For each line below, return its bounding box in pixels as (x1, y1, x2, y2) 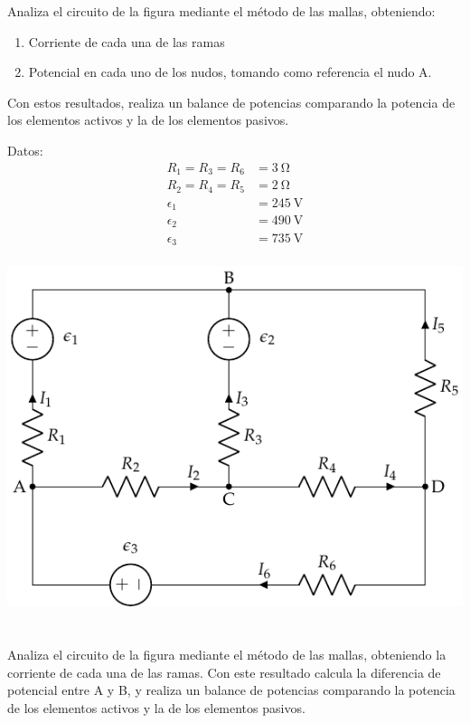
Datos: (7, 140, 43, 159)
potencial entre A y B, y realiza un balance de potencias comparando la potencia (7, 680, 456, 699)
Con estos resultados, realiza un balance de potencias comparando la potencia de (7, 92, 456, 111)
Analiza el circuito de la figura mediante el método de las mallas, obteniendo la (7, 644, 446, 663)
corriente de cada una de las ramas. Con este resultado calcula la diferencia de (7, 662, 441, 681)
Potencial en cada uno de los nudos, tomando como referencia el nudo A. (28, 62, 432, 81)
